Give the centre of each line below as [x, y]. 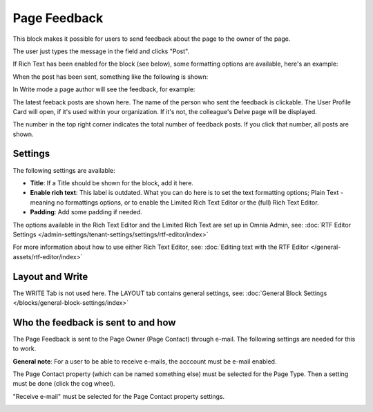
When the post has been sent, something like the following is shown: [111, 77]
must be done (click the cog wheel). [64, 384]
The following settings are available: [64, 170]
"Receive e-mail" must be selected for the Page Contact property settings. [119, 396]
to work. [25, 348]
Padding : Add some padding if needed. [86, 212]
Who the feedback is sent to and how [94, 322]
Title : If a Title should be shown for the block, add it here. [112, 182]
